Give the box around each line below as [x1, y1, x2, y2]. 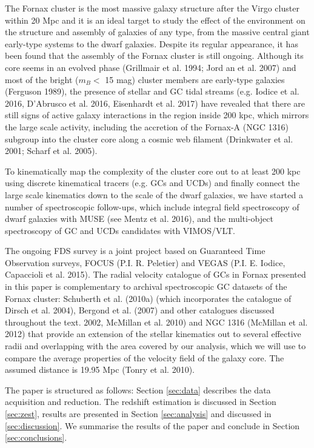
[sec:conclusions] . [5, 431, 67, 444]
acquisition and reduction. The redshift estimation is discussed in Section [5, 395, 276, 408]
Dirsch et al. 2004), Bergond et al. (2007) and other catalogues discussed [5, 304, 275, 316]
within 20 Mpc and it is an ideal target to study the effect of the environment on [5, 13, 306, 26]
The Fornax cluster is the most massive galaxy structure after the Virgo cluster [5, 2, 299, 14]
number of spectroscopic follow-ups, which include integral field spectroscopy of [5, 200, 299, 213]
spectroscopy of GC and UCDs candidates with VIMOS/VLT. [5, 224, 236, 236]
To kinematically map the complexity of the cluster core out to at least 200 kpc [5, 164, 301, 177]
